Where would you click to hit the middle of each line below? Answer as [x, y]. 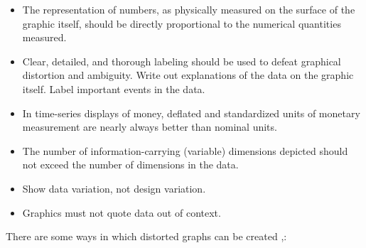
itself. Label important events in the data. [114, 88]
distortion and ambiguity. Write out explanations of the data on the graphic [188, 75]
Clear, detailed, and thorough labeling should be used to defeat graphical [182, 61]
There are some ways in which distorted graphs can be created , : [146, 236]
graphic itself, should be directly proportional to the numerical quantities [182, 23]
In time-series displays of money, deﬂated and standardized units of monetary [191, 113]
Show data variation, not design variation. [114, 188]
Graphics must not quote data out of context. [122, 212]
